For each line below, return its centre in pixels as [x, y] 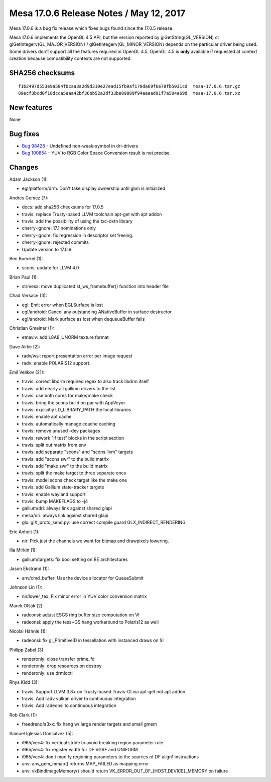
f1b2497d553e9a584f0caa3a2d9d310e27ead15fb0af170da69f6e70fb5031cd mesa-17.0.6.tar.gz [129, 86]
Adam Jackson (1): [28, 179]
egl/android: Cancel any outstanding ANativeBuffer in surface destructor [97, 312]
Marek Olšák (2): [27, 606]
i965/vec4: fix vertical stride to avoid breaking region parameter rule [92, 742]
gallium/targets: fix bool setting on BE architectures [75, 559]
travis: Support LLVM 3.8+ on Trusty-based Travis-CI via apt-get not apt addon [104, 691]
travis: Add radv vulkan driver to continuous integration [79, 699]
